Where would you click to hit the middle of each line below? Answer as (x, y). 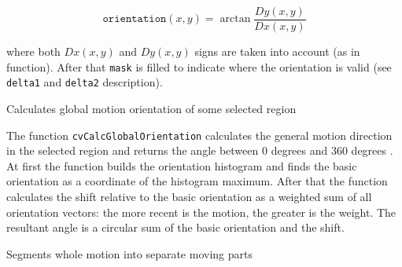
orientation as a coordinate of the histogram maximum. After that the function (197, 181)
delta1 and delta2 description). (85, 82)
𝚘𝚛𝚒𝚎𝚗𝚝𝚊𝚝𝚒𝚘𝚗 (135, 19)
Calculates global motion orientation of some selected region (151, 108)
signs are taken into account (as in (277, 51)
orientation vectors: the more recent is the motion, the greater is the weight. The (201, 212)
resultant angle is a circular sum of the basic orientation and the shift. (175, 227)
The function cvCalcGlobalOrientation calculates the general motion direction (199, 135)
